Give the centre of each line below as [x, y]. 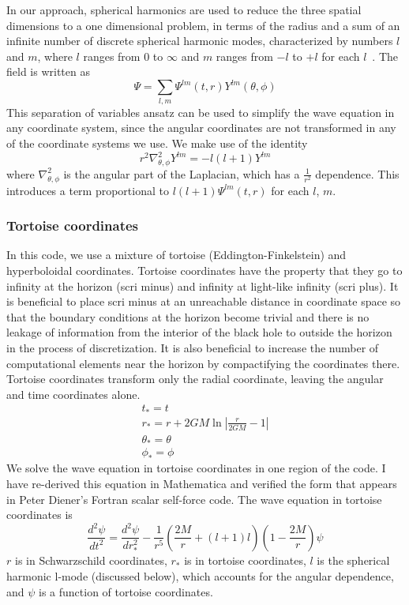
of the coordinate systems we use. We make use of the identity [157, 143]
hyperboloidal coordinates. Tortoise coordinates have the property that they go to [204, 271]
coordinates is [39, 515]
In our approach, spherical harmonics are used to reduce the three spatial [184, 9]
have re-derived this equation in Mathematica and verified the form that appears [202, 484]
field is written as [48, 71]
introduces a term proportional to [88, 190]
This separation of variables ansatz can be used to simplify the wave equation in [201, 112]
